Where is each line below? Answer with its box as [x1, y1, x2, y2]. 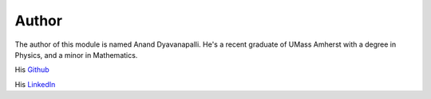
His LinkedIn [14, 79, 56, 89]
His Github [14, 65, 49, 74]
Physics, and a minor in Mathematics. [14, 50, 138, 59]
